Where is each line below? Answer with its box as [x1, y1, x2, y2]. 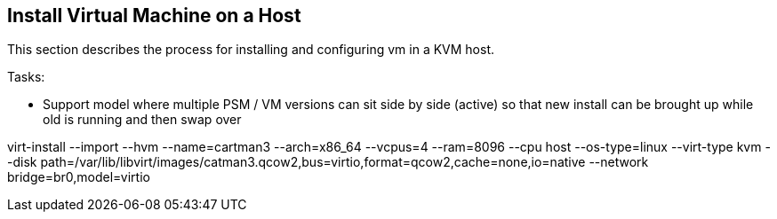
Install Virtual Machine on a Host [7, 4, 301, 27]
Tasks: [7, 69, 45, 85]
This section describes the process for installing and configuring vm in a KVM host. [7, 42, 495, 58]
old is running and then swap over [43, 112, 242, 128]
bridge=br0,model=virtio [7, 169, 150, 185]
